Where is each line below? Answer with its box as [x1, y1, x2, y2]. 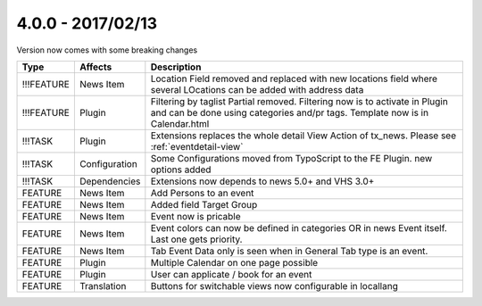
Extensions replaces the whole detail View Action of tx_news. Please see [150, 129, 457, 142]
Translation [79, 279, 127, 292]
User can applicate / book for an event [150, 268, 312, 280]
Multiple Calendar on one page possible [150, 256, 319, 269]
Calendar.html [150, 117, 210, 129]
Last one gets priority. [150, 233, 243, 245]
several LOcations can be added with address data [150, 83, 364, 95]
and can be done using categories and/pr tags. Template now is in [150, 106, 428, 119]
